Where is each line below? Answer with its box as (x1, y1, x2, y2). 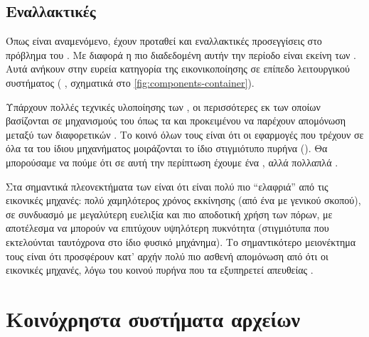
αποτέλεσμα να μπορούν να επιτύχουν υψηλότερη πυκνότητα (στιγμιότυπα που (6, 220, 329, 235)
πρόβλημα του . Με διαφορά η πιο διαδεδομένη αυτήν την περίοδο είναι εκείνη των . (6, 47, 356, 62)
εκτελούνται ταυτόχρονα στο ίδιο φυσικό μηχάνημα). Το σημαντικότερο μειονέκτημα (6, 234, 356, 249)
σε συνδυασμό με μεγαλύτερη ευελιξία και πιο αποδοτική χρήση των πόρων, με (6, 206, 333, 221)
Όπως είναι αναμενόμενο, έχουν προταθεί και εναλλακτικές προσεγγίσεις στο (6, 33, 322, 48)
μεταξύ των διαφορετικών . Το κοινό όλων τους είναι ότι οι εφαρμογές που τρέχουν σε (6, 127, 364, 141)
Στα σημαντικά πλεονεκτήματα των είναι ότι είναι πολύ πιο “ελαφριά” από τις (6, 178, 328, 193)
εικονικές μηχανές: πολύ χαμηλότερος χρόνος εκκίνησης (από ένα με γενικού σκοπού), (6, 193, 361, 208)
